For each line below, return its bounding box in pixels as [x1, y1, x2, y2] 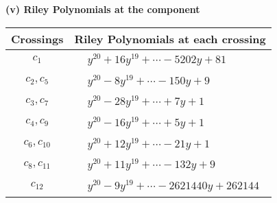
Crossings [11, 30, 64, 47]
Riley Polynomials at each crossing [74, 30, 266, 47]
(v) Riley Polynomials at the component [5, 2, 200, 16]
